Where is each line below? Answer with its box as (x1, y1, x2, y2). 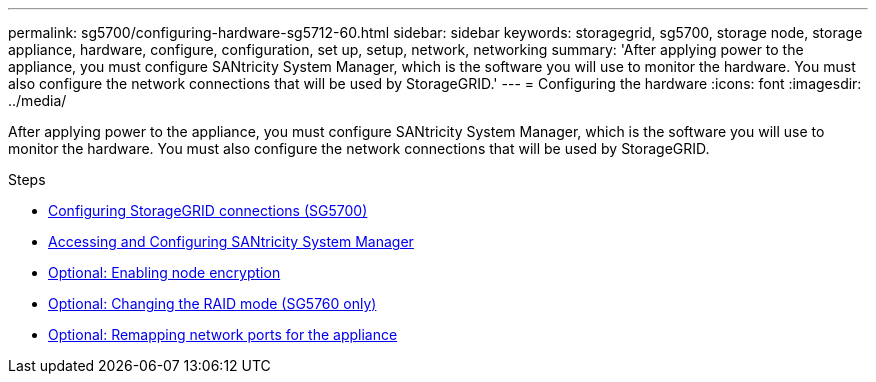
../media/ (8, 92, 67, 109)
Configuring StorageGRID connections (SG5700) (48, 202, 368, 219)
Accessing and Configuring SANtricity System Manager (48, 233, 414, 250)
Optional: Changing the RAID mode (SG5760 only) (48, 295, 377, 312)
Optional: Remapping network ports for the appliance (48, 326, 398, 343)
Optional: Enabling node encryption (48, 264, 281, 281)
